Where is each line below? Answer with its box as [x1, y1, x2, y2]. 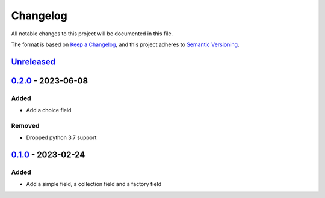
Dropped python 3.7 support [26, 134, 97, 141]
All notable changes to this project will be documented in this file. [11, 30, 173, 37]
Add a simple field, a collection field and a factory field [26, 181, 162, 188]
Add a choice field [26, 107, 72, 114]
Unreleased [11, 56, 56, 67]
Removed [11, 121, 40, 130]
